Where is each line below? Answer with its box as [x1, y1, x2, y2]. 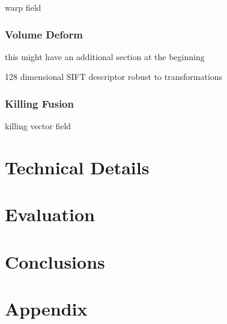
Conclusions [5, 249, 105, 274]
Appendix [5, 296, 88, 321]
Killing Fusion [5, 96, 74, 111]
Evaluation [5, 202, 95, 227]
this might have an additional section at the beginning [5, 50, 205, 63]
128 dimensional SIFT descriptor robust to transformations [5, 70, 223, 83]
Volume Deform [5, 26, 83, 41]
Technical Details [5, 155, 150, 179]
